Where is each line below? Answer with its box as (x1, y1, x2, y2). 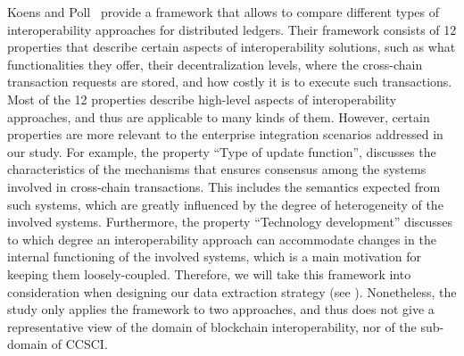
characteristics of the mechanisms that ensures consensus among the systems (7, 160, 427, 178)
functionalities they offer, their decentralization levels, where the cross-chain (7, 54, 423, 73)
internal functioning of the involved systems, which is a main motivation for (7, 247, 421, 266)
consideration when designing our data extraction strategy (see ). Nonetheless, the (7, 282, 457, 301)
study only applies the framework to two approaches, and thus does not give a (7, 300, 435, 319)
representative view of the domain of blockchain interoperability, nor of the (7, 317, 417, 335)
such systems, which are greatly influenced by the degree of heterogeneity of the (7, 195, 443, 213)
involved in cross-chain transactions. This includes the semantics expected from (7, 177, 441, 195)
